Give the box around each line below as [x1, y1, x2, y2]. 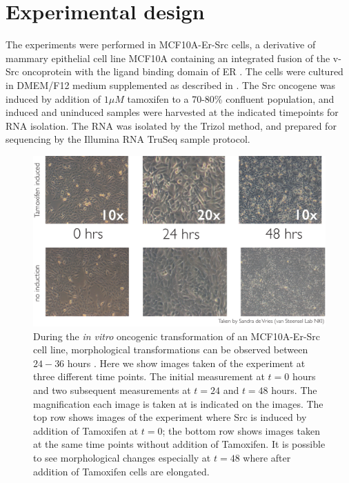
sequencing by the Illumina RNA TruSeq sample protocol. [6, 132, 250, 146]
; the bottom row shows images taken [162, 423, 320, 437]
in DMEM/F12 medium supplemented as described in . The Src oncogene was [6, 77, 336, 92]
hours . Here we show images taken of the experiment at [67, 355, 306, 370]
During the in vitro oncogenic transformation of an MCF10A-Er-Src [33, 328, 321, 343]
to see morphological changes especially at [33, 451, 211, 464]
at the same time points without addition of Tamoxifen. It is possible [33, 437, 326, 451]
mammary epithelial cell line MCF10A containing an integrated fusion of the [6, 50, 330, 65]
